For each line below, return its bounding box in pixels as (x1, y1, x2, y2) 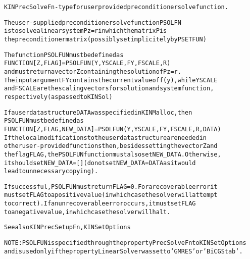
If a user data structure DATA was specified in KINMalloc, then (4, 109, 192, 116)
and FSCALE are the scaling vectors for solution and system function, (4, 85, 214, 92)
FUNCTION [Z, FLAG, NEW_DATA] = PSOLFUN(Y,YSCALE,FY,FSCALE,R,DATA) (4, 125, 221, 133)
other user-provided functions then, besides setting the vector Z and (4, 142, 218, 150)
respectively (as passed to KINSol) (4, 93, 113, 100)
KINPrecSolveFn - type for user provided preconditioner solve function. (4, 4, 228, 11)
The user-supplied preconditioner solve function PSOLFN (4, 19, 181, 26)
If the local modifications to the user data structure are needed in (4, 134, 207, 141)
